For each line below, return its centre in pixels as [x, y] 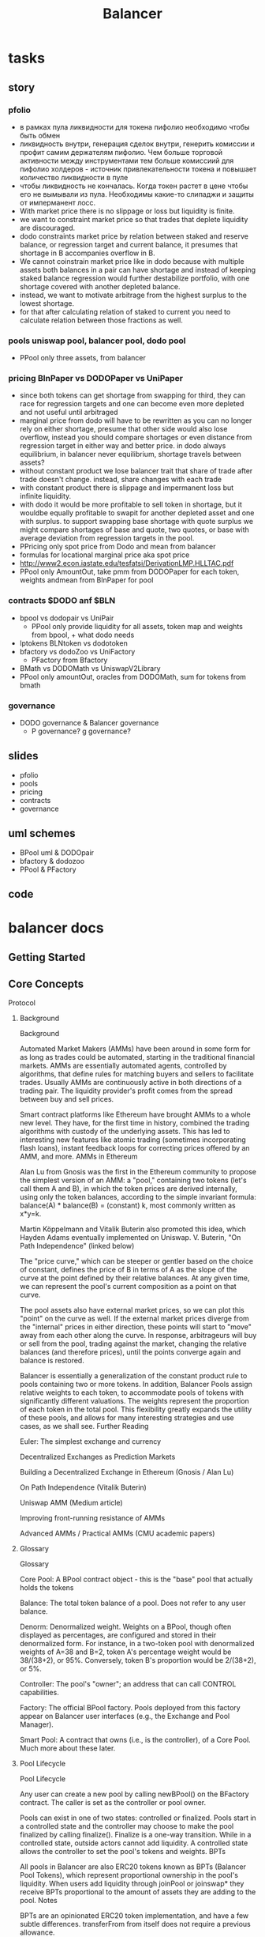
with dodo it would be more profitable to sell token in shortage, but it [131, 505]
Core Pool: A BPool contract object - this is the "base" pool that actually [136, 1579]
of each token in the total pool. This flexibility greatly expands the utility [136, 1409]
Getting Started [47, 957]
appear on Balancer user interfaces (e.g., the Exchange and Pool [125, 1717]
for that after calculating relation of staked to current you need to [125, 311]
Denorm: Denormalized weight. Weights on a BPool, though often [125, 1627]
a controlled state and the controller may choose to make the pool [127, 1826]
